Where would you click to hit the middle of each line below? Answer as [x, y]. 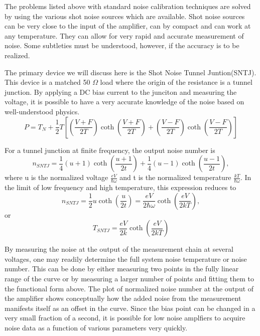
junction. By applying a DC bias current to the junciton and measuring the [121, 92]
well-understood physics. [42, 111]
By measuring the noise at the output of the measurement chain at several [119, 249]
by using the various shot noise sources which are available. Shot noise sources [125, 16]
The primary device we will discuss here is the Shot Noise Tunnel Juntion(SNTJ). [131, 72]
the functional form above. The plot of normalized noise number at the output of [129, 288]
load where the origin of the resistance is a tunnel [176, 82]
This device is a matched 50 [47, 82]
